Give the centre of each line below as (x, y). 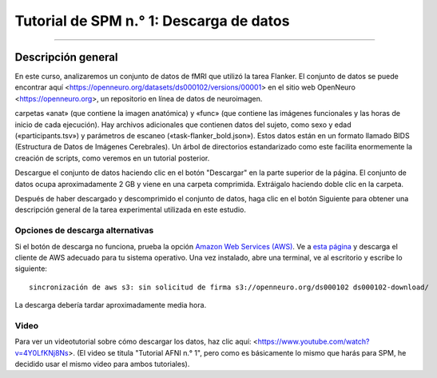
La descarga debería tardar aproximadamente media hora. (111, 305)
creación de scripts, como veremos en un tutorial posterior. (112, 158)
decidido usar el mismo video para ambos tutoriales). (102, 364)
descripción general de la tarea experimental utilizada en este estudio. (131, 210)
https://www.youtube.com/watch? (314, 342)
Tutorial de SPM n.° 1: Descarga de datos (152, 21)
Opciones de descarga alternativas (84, 230)
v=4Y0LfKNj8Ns (42, 352)
